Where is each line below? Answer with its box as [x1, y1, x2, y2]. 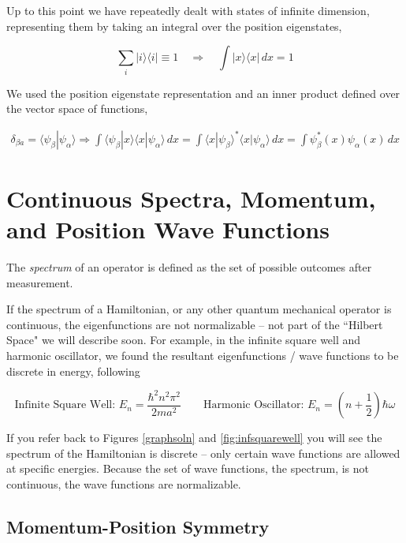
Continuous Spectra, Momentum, [6, 182, 376, 214]
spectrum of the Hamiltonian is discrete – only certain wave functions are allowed [6, 444, 400, 461]
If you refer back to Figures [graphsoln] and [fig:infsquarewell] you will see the [6, 429, 382, 446]
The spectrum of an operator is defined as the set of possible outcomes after [6, 259, 372, 275]
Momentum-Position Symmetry [6, 514, 270, 538]
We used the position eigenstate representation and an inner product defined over [6, 84, 400, 101]
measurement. [6, 274, 73, 290]
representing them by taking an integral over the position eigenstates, [6, 17, 342, 34]
